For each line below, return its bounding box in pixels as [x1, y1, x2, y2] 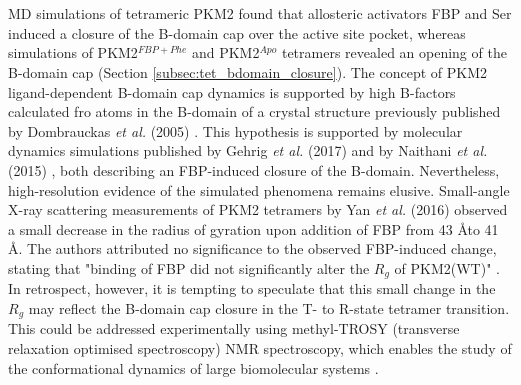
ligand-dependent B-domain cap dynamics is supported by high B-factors [8, 81, 456, 102]
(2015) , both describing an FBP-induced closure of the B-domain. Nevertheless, [8, 159, 500, 180]
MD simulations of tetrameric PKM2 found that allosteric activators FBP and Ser [8, 3, 512, 24]
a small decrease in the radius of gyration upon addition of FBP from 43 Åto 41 [8, 218, 499, 239]
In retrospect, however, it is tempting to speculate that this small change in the [8, 278, 496, 299]
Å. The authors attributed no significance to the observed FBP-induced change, [8, 238, 497, 259]
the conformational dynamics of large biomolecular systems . [8, 357, 379, 378]
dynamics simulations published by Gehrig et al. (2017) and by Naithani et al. [8, 140, 488, 161]
